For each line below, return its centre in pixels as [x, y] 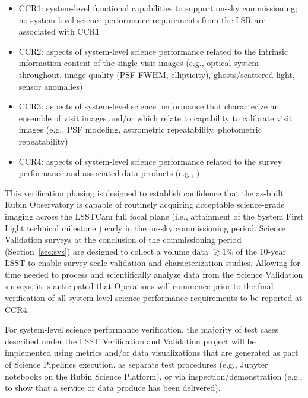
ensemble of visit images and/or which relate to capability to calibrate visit [155, 117]
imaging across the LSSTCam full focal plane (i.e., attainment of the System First [154, 216]
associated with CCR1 [59, 31]
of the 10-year [261, 251]
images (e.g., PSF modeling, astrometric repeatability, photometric [140, 129]
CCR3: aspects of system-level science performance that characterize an [149, 106]
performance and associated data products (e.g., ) [109, 173]
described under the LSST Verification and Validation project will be [130, 341]
